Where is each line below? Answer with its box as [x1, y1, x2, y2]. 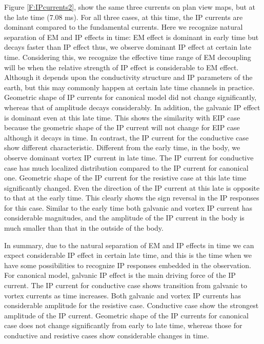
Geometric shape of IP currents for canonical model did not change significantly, [4, 92, 257, 103]
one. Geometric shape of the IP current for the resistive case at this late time [4, 172, 247, 183]
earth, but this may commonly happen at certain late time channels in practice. [4, 82, 255, 92]
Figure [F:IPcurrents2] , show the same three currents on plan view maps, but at [4, 2, 256, 12]
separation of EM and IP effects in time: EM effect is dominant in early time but [4, 31, 259, 42]
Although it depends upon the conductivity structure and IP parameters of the [4, 72, 253, 83]
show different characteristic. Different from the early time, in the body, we [4, 142, 240, 153]
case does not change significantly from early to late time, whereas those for [4, 320, 242, 331]
